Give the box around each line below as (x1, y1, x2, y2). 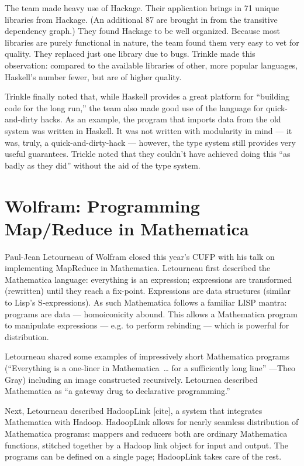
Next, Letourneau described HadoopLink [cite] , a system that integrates (5, 404, 262, 416)
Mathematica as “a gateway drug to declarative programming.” (5, 385, 230, 397)
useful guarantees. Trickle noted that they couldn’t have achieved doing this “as (5, 148, 291, 160)
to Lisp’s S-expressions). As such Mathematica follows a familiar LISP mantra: (5, 296, 287, 308)
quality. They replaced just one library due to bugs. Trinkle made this (5, 47, 255, 60)
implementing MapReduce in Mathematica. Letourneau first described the (5, 262, 271, 274)
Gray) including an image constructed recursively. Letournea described (5, 373, 258, 385)
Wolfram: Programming (5, 193, 200, 217)
